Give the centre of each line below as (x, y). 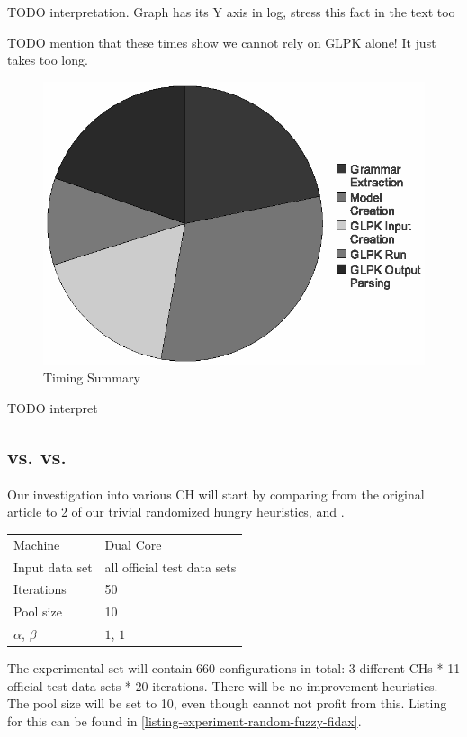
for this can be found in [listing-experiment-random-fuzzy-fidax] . (184, 721)
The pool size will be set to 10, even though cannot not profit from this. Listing (227, 703)
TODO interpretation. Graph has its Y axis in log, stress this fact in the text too (231, 12)
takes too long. (48, 60)
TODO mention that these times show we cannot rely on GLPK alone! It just (222, 42)
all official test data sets (171, 566)
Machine (37, 544)
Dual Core (133, 544)
